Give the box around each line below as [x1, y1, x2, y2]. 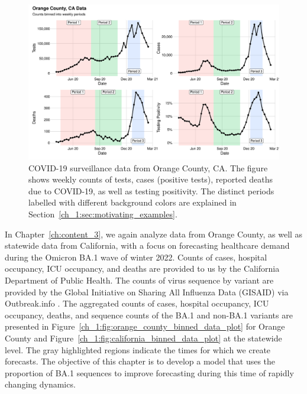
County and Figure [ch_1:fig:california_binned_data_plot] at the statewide [5, 332, 282, 344]
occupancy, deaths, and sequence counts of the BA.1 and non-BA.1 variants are [5, 308, 293, 321]
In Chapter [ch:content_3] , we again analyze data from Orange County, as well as [5, 227, 303, 240]
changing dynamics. [5, 378, 76, 390]
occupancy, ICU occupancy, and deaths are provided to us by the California [5, 262, 280, 275]
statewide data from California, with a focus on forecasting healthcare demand [5, 239, 290, 252]
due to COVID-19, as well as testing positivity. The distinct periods [28, 184, 274, 197]
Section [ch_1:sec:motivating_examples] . [28, 208, 177, 220]
